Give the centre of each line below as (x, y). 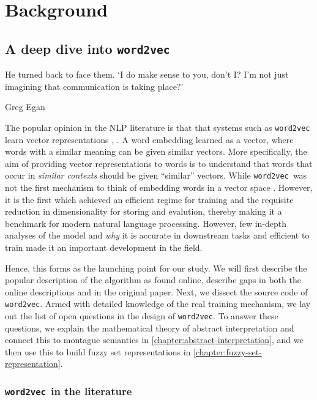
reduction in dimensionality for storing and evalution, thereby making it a (144, 211)
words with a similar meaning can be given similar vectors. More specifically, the (156, 151)
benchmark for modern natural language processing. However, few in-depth (146, 223)
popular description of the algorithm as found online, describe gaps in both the (153, 280)
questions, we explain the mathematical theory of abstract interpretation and (150, 328)
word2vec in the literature (69, 391)
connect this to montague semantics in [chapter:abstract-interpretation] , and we (154, 340)
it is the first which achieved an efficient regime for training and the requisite (149, 199)
